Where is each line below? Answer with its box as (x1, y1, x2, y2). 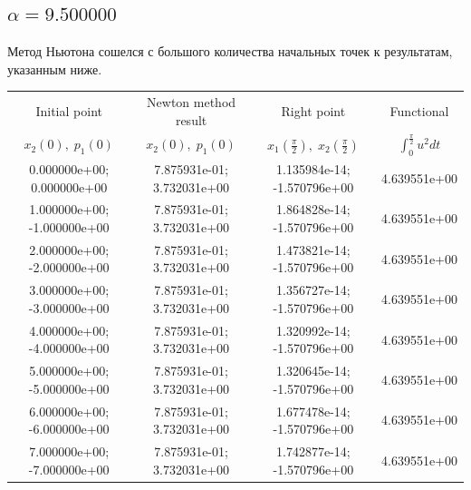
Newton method (147, 93, 236, 112)
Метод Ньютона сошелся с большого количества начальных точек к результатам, (7, 42, 453, 61)
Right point (281, 101, 346, 120)
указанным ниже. (7, 59, 102, 78)
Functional (389, 101, 449, 120)
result (175, 110, 207, 129)
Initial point (35, 101, 102, 120)
